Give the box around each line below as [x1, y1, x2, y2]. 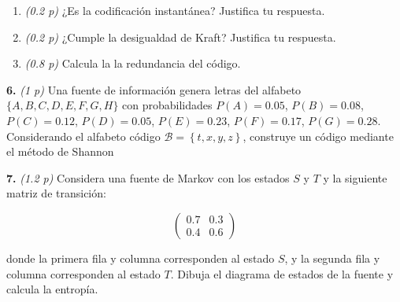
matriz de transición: [6, 185, 106, 201]
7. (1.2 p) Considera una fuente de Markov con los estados [6, 169, 290, 186]
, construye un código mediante [243, 127, 394, 144]
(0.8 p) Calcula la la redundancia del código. [24, 55, 241, 72]
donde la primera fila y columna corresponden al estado [6, 249, 275, 266]
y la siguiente [323, 169, 387, 186]
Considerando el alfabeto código [6, 127, 161, 144]
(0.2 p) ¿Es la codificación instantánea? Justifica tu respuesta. [24, 2, 325, 18]
